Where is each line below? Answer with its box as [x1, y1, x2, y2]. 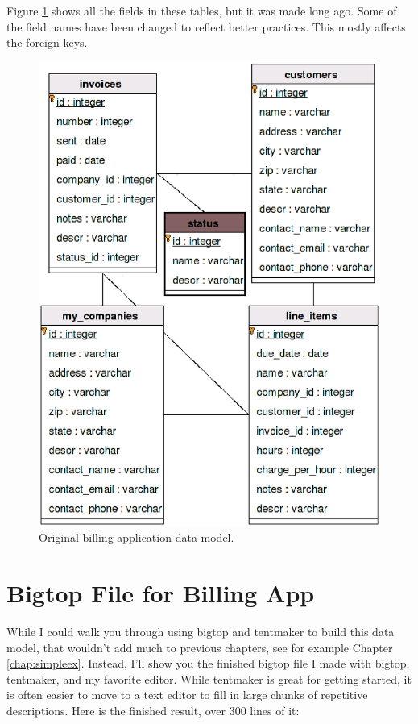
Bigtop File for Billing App [6, 576, 315, 610]
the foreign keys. [6, 34, 88, 51]
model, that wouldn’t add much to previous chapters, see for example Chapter [6, 639, 393, 655]
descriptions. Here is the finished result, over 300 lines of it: [6, 702, 300, 719]
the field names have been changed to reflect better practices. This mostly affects [6, 18, 406, 35]
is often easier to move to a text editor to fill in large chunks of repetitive [6, 686, 368, 703]
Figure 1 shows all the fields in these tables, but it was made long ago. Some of [6, 2, 397, 19]
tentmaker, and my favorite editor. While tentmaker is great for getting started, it [6, 670, 412, 687]
